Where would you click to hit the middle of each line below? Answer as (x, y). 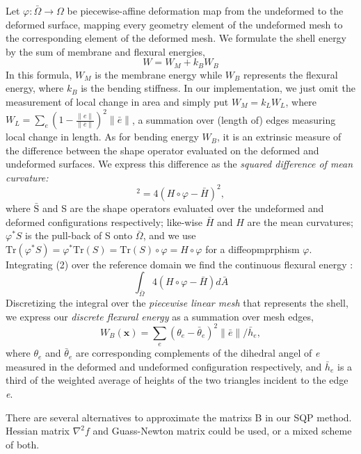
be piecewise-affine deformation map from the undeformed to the (205, 10)
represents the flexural (290, 74)
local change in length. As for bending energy (102, 137)
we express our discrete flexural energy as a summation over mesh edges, (160, 316)
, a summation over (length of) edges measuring (234, 119)
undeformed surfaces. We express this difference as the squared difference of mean (179, 164)
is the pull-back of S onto (79, 235)
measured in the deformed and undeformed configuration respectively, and (164, 366)
